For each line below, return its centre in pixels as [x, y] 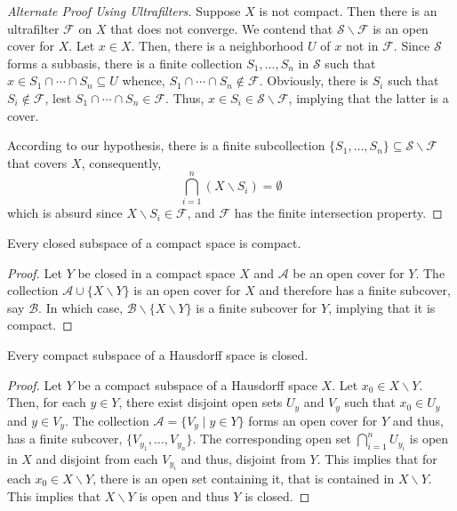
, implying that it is [382, 307]
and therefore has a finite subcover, [355, 290]
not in [362, 46]
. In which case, [81, 307]
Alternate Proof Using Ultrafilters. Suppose [124, 11]
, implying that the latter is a [369, 97]
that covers [37, 162]
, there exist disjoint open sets [200, 402]
